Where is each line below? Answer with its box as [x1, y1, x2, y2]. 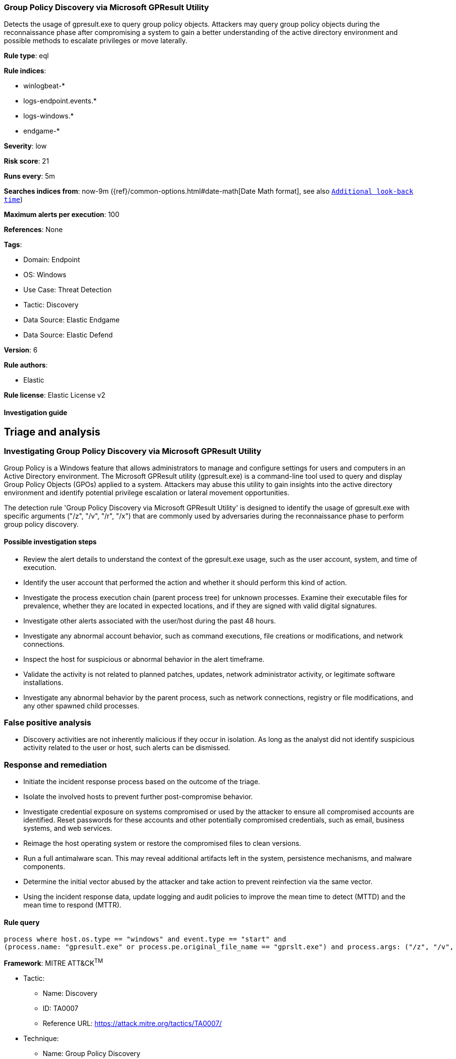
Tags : [4, 240, 22, 249]
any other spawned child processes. [23, 701, 139, 710]
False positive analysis [4, 717, 91, 727]
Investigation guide [4, 408, 67, 417]
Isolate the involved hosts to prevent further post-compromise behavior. [23, 792, 253, 801]
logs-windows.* [23, 112, 74, 120]
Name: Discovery [43, 989, 98, 997]
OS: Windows [23, 270, 66, 279]
